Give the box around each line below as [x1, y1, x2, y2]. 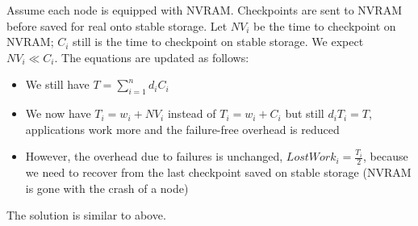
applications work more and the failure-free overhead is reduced [25, 120, 340, 137]
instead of [167, 105, 216, 122]
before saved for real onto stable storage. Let [6, 17, 228, 34]
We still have [25, 76, 90, 93]
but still [285, 105, 324, 122]
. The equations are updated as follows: [54, 48, 249, 65]
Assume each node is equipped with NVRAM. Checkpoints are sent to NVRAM [6, 2, 402, 18]
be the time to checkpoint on [253, 17, 396, 34]
